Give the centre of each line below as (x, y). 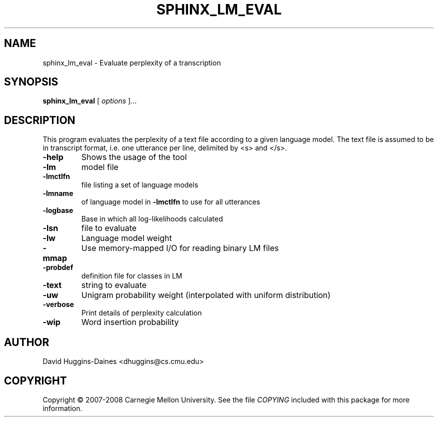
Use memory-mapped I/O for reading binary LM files (180, 248)
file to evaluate (109, 228)
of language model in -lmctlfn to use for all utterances (171, 202)
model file (100, 167)
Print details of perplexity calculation (141, 313)
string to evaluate (114, 285)
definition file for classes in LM (132, 276)
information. (62, 408)
